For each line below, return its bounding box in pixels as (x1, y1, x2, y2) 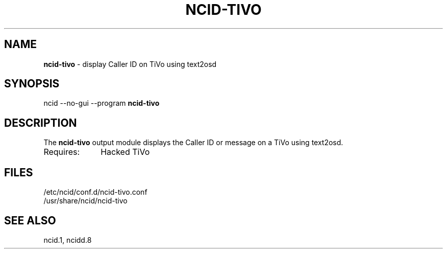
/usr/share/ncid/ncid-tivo (43, 196, 128, 205)
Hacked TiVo (101, 147, 150, 157)
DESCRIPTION (4, 116, 77, 129)
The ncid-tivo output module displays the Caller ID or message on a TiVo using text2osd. (43, 138, 343, 147)
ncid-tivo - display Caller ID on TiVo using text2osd (43, 59, 217, 68)
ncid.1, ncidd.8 (43, 235, 92, 244)
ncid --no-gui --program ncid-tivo (43, 99, 160, 108)
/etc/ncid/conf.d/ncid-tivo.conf (43, 188, 147, 197)
